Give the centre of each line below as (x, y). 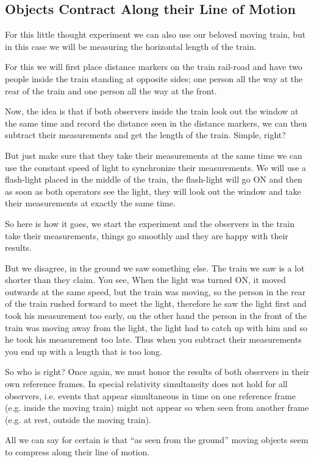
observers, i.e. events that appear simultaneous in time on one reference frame (150, 395)
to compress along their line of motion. (77, 452)
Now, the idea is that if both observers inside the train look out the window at (152, 111)
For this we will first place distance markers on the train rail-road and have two (154, 67)
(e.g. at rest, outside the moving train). (78, 419)
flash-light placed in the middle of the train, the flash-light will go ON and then (154, 179)
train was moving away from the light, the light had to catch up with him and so (156, 327)
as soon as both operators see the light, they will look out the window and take (153, 191)
